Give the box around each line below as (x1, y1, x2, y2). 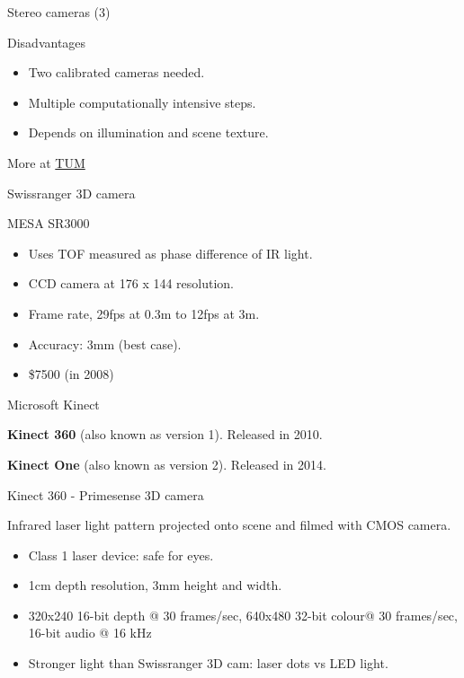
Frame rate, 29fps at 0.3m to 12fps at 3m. (28, 304, 260, 322)
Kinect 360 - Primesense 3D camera (7, 485, 204, 504)
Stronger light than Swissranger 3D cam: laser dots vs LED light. (28, 654, 388, 673)
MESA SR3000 (7, 214, 90, 233)
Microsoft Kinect (7, 394, 100, 413)
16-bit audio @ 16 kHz (28, 623, 152, 642)
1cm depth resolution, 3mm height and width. (28, 576, 282, 594)
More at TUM (7, 153, 85, 172)
